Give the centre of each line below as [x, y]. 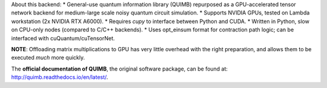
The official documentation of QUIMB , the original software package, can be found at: [120, 69]
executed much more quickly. [48, 58]
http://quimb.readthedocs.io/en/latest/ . [60, 77]
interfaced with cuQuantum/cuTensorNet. [63, 38]
